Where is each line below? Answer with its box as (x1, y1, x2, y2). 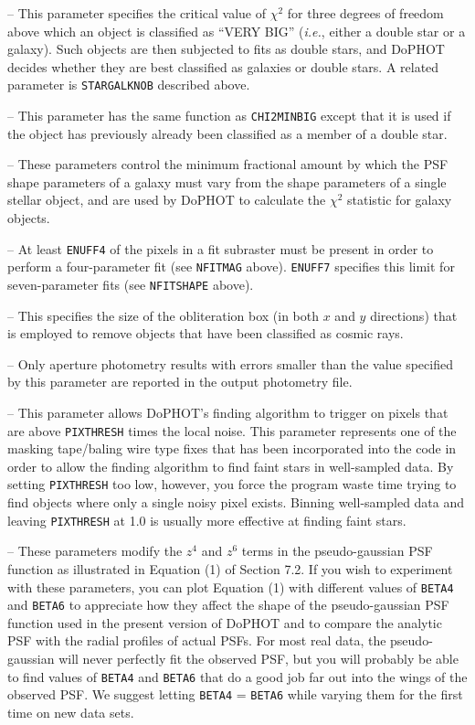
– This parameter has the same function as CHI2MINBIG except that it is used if (7, 106, 451, 125)
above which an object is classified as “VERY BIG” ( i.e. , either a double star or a (7, 21, 466, 40)
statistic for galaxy (347, 190, 452, 209)
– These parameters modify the (7, 541, 183, 560)
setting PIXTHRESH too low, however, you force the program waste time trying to (7, 474, 457, 494)
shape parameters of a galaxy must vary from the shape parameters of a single (7, 172, 447, 191)
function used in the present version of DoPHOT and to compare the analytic (7, 613, 442, 632)
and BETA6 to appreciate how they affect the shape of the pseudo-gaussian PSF (7, 595, 449, 614)
